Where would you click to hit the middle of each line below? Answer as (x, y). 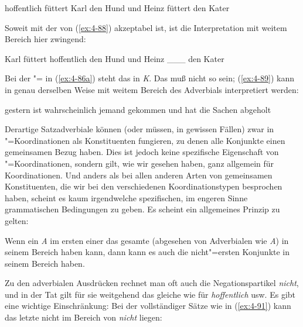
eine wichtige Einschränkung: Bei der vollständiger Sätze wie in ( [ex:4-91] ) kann (148, 306)
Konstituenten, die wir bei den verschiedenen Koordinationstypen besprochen (144, 186)
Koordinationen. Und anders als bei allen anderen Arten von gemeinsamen (139, 175)
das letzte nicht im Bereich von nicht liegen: (84, 317)
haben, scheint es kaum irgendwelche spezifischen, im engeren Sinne (126, 197)
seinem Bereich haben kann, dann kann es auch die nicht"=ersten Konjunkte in (147, 252)
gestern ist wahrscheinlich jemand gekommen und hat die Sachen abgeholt (138, 109)
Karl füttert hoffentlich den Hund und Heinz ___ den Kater (115, 58)
